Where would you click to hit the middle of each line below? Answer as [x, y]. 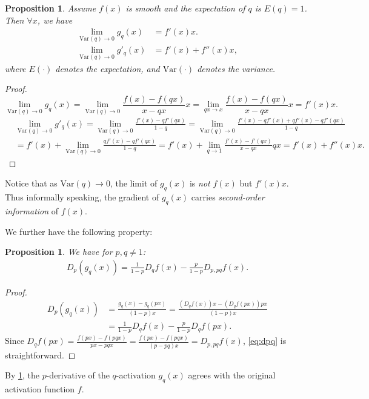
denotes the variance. [236, 68]
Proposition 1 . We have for [59, 252]
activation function [40, 389]
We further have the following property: [79, 231]
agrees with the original [232, 375]
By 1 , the [22, 375]
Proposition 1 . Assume [51, 8]
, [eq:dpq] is [264, 341]
